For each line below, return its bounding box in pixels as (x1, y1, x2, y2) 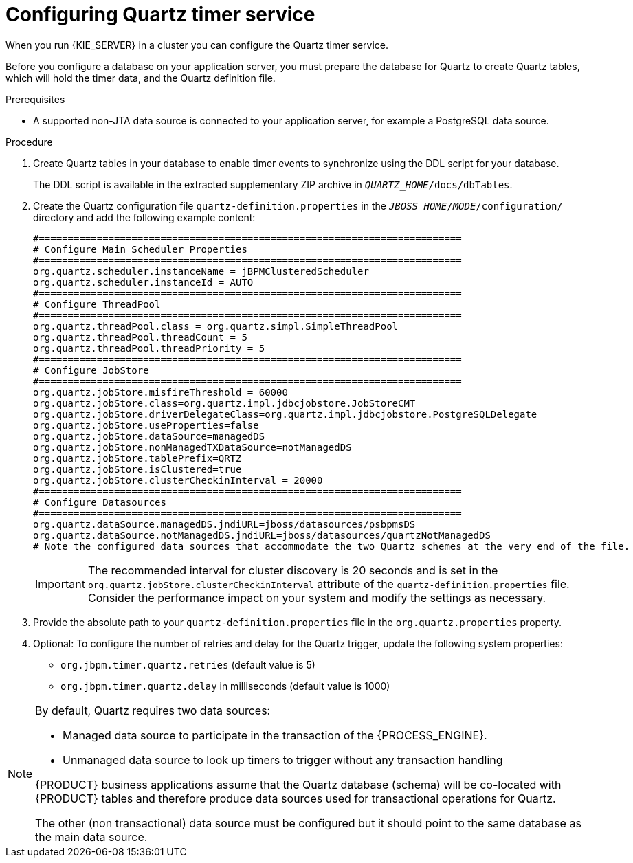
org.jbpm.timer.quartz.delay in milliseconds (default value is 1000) (60, 680, 390, 692)
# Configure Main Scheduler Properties (33, 243, 247, 255)
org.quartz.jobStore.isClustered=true (33, 463, 242, 475)
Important (35, 576, 85, 591)
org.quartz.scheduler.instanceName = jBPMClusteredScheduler (33, 265, 369, 277)
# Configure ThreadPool (33, 298, 161, 310)
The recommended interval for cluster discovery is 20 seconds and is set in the (87, 563, 498, 577)
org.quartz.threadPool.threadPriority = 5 (33, 342, 265, 354)
